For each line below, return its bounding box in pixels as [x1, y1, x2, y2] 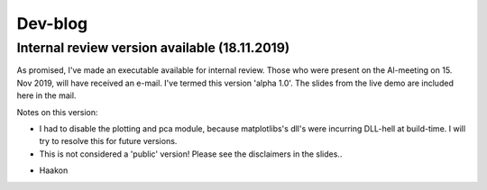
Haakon [39, 165, 69, 176]
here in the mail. [16, 90, 77, 101]
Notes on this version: [16, 106, 98, 117]
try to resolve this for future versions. [39, 136, 178, 147]
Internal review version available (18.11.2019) [16, 40, 290, 56]
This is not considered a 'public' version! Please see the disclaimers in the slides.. [39, 149, 343, 159]
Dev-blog [16, 14, 88, 33]
